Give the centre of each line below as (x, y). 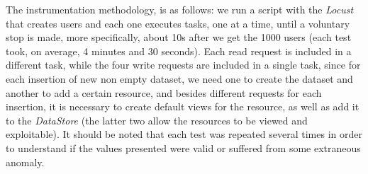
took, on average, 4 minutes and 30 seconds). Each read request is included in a (179, 51)
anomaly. (25, 162)
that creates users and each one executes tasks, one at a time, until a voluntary (178, 23)
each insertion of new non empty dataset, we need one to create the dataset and (179, 78)
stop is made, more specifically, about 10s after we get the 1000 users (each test (179, 37)
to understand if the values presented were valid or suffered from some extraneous (183, 147)
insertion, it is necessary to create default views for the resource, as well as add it (183, 106)
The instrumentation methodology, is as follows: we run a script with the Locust (180, 9)
